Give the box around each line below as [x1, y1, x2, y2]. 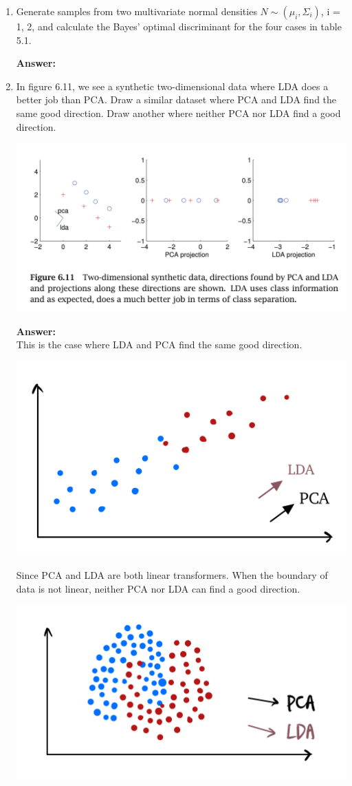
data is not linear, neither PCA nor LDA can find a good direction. [16, 581, 300, 595]
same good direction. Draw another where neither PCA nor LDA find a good [16, 105, 341, 120]
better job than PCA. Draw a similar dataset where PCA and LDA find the [16, 92, 337, 107]
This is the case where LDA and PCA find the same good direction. [16, 337, 302, 352]
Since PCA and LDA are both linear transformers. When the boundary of [16, 568, 328, 582]
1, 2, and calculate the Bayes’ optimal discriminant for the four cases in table [16, 19, 342, 33]
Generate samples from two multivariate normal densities [16, 4, 257, 18]
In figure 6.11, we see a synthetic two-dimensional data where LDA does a [16, 78, 329, 93]
